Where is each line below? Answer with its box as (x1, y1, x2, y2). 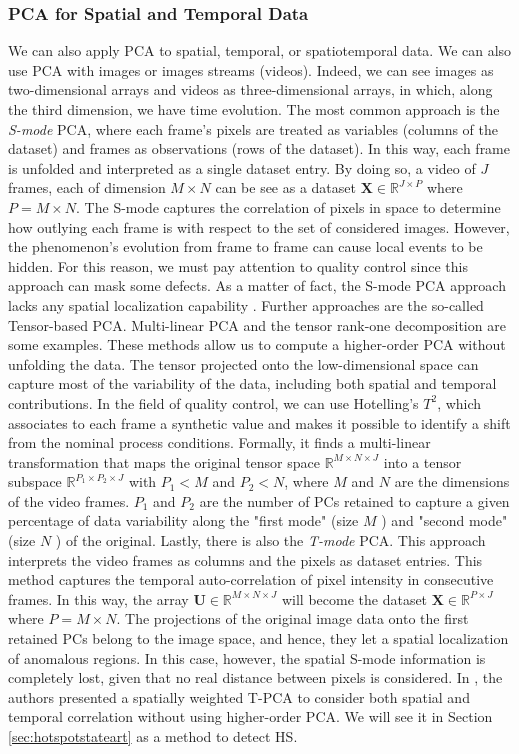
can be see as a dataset (215, 177, 356, 198)
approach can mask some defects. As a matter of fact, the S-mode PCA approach (8, 275, 506, 296)
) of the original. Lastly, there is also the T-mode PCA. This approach (55, 530, 486, 551)
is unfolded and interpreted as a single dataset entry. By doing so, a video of (8, 157, 476, 178)
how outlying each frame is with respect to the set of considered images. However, (8, 216, 510, 237)
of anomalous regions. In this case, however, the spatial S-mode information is (8, 647, 486, 668)
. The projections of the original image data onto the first (116, 608, 469, 629)
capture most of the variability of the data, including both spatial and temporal (8, 373, 497, 394)
